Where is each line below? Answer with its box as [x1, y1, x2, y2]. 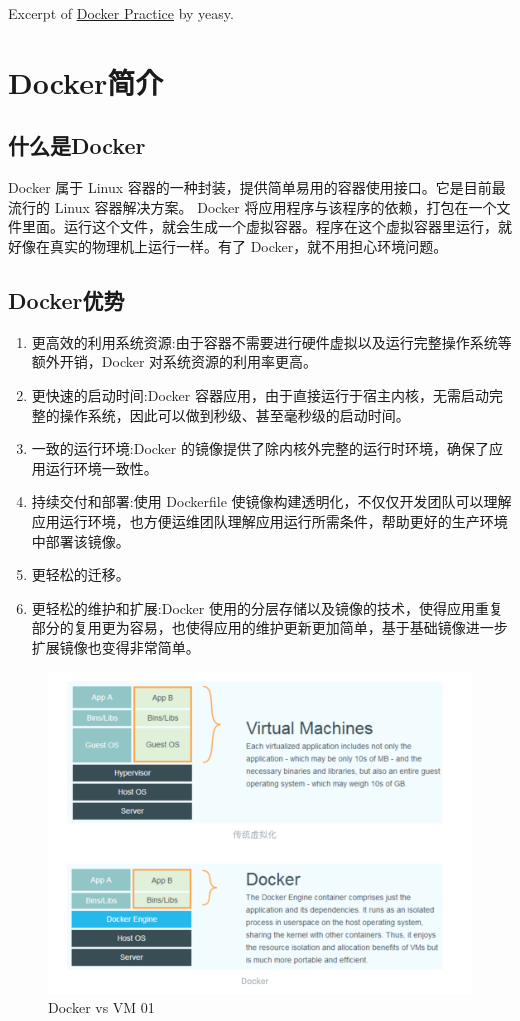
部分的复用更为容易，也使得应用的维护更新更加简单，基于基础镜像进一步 [31, 617, 508, 638]
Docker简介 [8, 61, 164, 102]
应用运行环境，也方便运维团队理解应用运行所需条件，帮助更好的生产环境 [31, 510, 508, 531]
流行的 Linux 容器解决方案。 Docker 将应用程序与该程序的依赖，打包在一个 [8, 196, 497, 217]
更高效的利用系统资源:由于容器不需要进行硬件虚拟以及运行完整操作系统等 [31, 331, 512, 352]
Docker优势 [8, 284, 125, 315]
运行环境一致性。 [45, 457, 158, 478]
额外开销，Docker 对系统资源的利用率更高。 [31, 351, 318, 372]
